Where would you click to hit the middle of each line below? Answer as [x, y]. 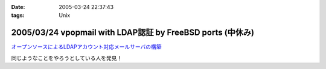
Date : [18, 7]
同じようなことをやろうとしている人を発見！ [67, 58]
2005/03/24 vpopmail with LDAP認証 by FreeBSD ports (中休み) [133, 33]
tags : [18, 16]
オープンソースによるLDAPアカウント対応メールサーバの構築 [87, 47]
